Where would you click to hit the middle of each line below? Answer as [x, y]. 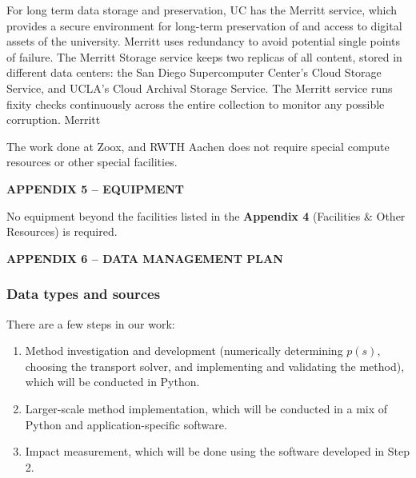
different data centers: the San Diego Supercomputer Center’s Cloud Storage [194, 72]
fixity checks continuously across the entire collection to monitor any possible [196, 104]
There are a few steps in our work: [91, 323]
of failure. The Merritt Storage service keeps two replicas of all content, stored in [204, 56]
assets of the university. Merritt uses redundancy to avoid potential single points [203, 41]
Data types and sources [84, 294]
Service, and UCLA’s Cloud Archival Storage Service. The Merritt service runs [200, 88]
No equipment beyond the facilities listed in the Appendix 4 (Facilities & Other [206, 215]
